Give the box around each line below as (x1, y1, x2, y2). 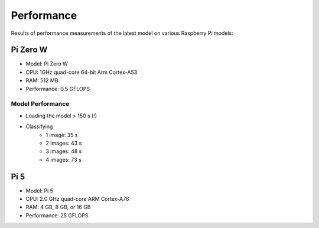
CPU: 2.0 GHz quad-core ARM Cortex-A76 (25, 196, 129, 203)
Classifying (25, 123, 53, 130)
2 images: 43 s (45, 139, 82, 146)
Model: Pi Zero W (25, 60, 68, 67)
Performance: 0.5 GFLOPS (25, 85, 90, 92)
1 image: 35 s (45, 131, 78, 138)
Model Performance (11, 100, 70, 108)
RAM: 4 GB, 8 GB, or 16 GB (25, 204, 91, 211)
